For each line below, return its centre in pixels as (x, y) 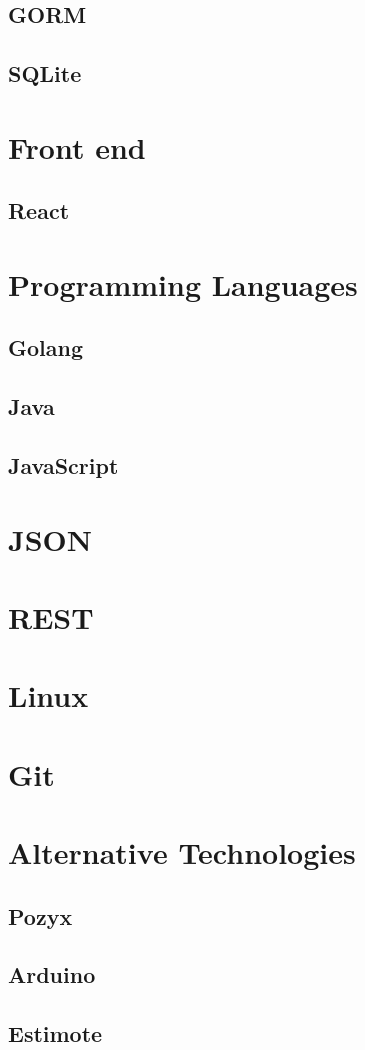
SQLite (45, 73)
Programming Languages (183, 283)
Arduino (52, 974)
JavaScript (63, 465)
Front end (77, 146)
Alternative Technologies (182, 852)
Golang (45, 347)
